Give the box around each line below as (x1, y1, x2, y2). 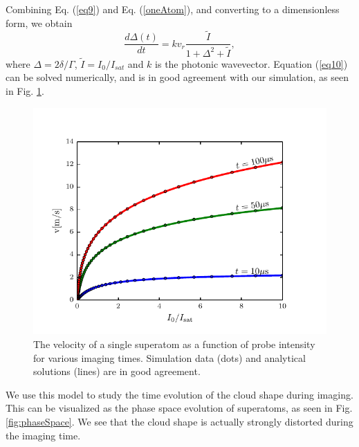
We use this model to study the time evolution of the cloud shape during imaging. (6, 387, 353, 401)
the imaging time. (6, 428, 81, 442)
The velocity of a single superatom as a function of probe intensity (33, 337, 315, 352)
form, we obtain (6, 15, 73, 30)
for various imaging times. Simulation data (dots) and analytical (33, 350, 306, 365)
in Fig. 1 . (6, 83, 44, 98)
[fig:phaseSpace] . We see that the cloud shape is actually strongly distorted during (6, 414, 353, 428)
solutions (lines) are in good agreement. (33, 364, 201, 378)
